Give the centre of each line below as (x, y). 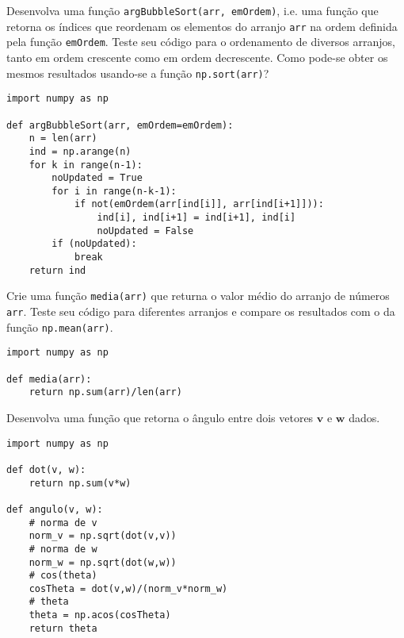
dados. (364, 417)
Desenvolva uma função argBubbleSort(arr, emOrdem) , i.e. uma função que (192, 10)
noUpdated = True (97, 178)
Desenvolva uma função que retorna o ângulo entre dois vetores (160, 417)
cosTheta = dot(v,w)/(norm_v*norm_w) (128, 588)
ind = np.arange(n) (80, 151)
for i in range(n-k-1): (114, 191)
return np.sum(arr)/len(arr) (105, 392)
